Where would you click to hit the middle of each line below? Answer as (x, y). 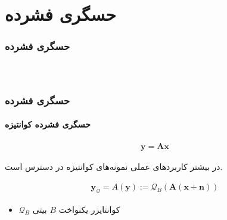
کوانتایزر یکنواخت (89, 209)
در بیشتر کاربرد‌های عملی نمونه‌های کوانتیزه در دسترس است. (114, 167)
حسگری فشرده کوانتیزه (48, 124)
